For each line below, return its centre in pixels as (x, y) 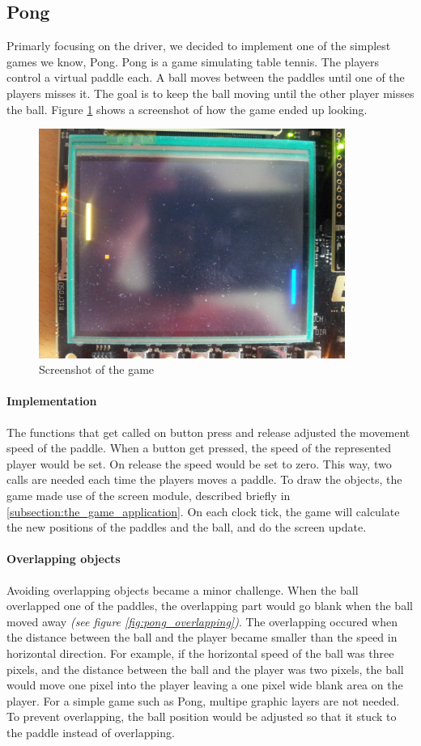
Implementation (52, 401)
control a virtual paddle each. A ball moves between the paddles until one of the (206, 77)
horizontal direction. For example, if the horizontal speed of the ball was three (200, 653)
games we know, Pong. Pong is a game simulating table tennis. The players (193, 61)
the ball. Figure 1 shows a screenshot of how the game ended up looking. (187, 109)
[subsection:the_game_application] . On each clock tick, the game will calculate (203, 511)
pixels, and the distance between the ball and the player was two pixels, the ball (205, 669)
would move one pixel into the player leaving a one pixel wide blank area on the (205, 685)
